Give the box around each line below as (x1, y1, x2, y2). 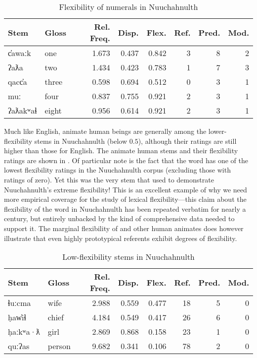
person (47, 340, 71, 352)
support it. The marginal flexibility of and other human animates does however (4, 223, 244, 233)
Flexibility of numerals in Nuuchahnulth (59, 1, 198, 12)
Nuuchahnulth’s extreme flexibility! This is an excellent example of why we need (4, 184, 247, 194)
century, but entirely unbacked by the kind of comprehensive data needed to (4, 213, 235, 224)
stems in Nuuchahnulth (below (34, 135, 128, 146)
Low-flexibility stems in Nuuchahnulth (62, 251, 195, 263)
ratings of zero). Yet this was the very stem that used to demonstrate (4, 174, 214, 184)
